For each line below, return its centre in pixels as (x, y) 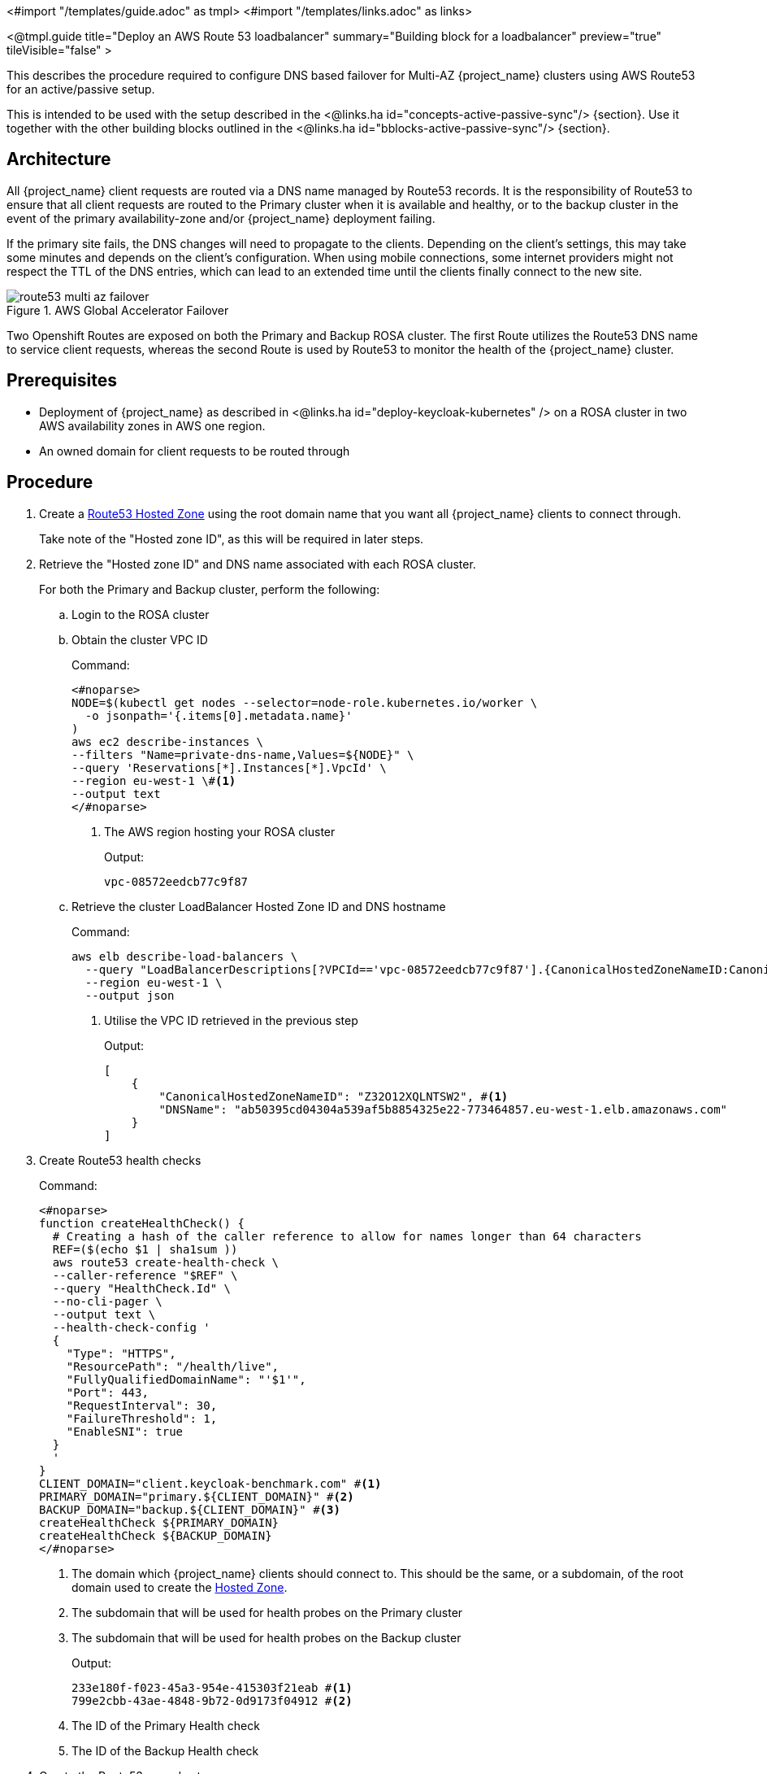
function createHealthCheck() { (142, 1223)
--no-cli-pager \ (107, 1301)
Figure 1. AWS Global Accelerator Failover (118, 310)
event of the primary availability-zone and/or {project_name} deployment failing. (221, 218)
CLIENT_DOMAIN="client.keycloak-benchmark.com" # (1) (210, 1483)
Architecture (59, 159)
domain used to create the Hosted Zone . (180, 1587)
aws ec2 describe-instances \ (168, 741)
